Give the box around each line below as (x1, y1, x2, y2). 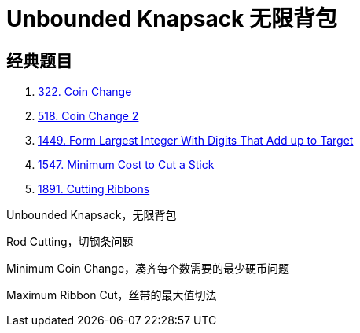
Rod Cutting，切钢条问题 (6, 235, 134, 249)
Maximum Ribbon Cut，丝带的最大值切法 (6, 288, 217, 302)
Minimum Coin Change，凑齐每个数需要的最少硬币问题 (6, 262, 290, 276)
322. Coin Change (38, 85, 132, 99)
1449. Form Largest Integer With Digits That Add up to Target (38, 134, 354, 148)
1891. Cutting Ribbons (38, 182, 150, 196)
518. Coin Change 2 (38, 109, 139, 123)
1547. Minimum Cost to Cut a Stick (38, 158, 215, 172)
